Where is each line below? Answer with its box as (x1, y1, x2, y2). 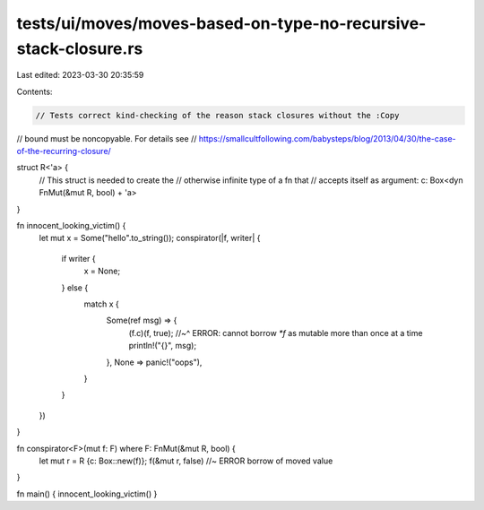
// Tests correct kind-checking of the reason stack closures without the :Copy (35, 110, 400, 120)
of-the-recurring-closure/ (16, 146, 111, 157)
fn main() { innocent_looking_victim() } (16, 488, 158, 499)
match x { (83, 298, 120, 309)
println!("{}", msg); (128, 341, 197, 351)
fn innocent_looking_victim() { (16, 220, 126, 231)
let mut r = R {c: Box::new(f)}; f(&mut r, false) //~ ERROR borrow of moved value (39, 455, 333, 466)
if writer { (61, 253, 96, 264)
